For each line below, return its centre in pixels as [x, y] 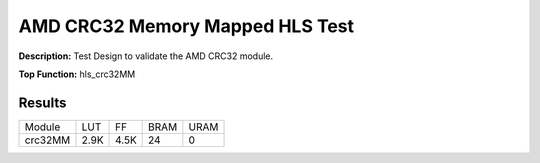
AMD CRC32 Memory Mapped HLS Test [186, 26]
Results [42, 102]
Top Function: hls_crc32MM [77, 74]
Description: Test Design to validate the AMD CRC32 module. [146, 56]
